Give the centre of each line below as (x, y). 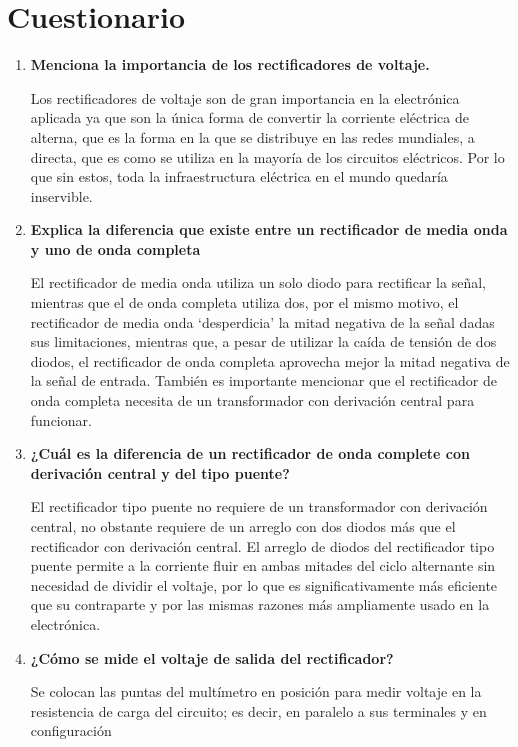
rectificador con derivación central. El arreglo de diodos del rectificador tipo (262, 545)
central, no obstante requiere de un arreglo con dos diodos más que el (243, 526)
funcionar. (61, 419)
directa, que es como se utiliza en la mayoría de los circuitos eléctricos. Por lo (267, 156)
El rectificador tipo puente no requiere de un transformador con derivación (259, 506)
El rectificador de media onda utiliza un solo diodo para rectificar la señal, (258, 282)
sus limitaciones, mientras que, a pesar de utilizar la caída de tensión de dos (263, 341)
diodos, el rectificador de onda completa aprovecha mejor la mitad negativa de (270, 360)
